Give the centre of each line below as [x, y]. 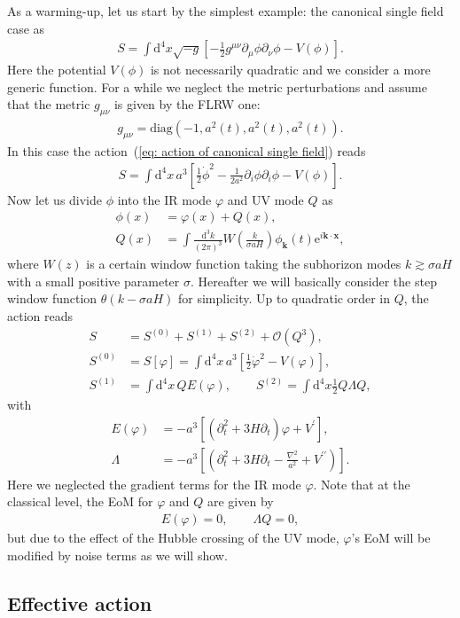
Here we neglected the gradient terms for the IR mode [154, 484]
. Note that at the [362, 484]
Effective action [80, 602]
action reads [40, 316]
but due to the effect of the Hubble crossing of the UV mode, [173, 537]
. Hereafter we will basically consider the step [313, 281]
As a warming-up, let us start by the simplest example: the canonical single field [226, 11]
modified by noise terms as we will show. [117, 555]
